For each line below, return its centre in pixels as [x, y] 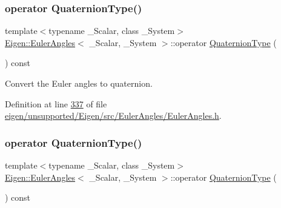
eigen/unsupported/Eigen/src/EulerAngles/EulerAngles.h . [113, 116]
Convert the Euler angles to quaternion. [79, 83]
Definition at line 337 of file [56, 103]
